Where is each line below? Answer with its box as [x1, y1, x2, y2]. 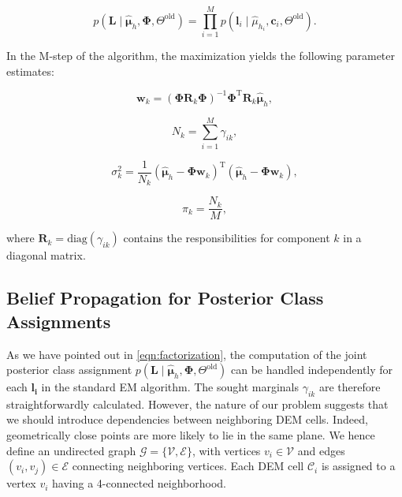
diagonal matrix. [6, 247, 86, 263]
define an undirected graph [6, 442, 136, 458]
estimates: [6, 62, 54, 79]
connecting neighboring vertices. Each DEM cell [72, 458, 304, 474]
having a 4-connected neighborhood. [52, 475, 227, 491]
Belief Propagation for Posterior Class [6, 286, 324, 310]
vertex [6, 475, 36, 491]
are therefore [318, 379, 381, 395]
